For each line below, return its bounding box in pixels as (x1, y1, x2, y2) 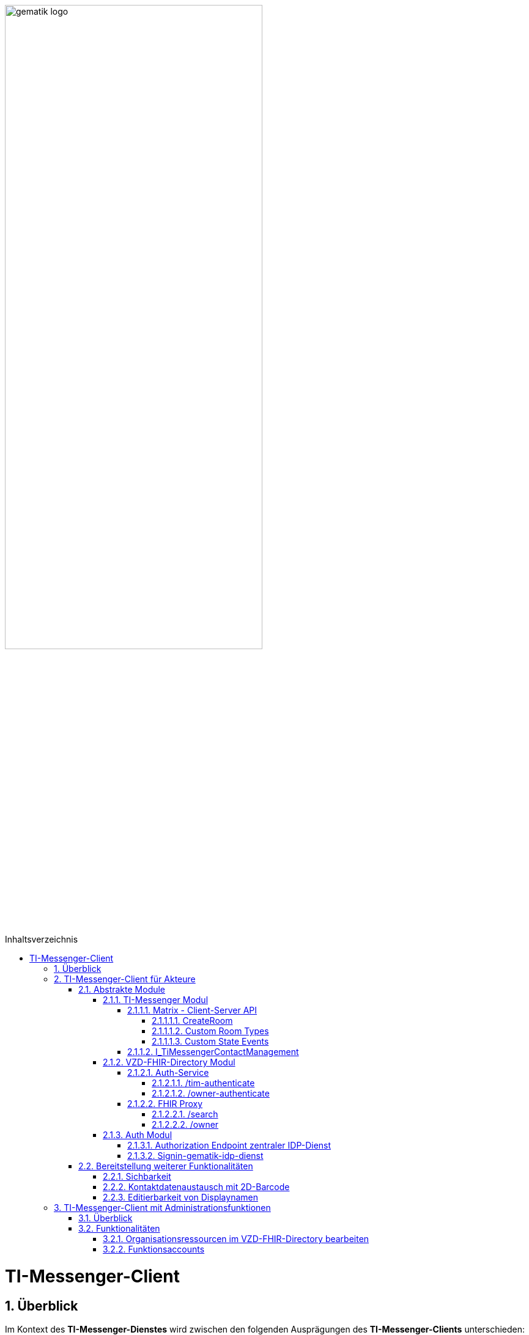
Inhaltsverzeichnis (5, 934, 78, 945)
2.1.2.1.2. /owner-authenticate (152, 1088, 270, 1099)
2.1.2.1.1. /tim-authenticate (152, 1078, 255, 1089)
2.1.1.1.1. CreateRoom (152, 1015, 233, 1026)
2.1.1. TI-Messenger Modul (103, 995, 209, 1006)
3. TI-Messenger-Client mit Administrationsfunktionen (54, 1202, 271, 1213)
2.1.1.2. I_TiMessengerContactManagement (127, 1046, 299, 1057)
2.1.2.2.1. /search (152, 1109, 218, 1120)
